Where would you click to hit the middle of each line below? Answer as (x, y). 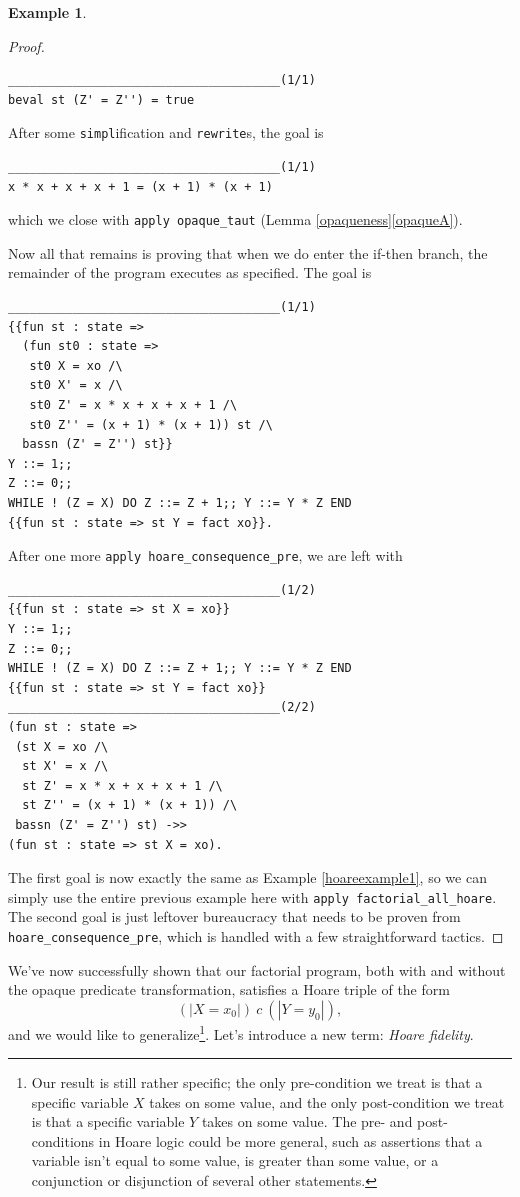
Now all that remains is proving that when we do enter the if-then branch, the (248, 252)
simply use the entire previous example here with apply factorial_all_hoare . (252, 896)
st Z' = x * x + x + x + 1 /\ (122, 785)
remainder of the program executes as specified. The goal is (190, 272)
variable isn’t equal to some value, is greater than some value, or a (235, 1160)
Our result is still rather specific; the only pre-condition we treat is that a (257, 1082)
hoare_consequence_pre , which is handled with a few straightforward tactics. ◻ (256, 936)
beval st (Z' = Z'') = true (101, 99)
